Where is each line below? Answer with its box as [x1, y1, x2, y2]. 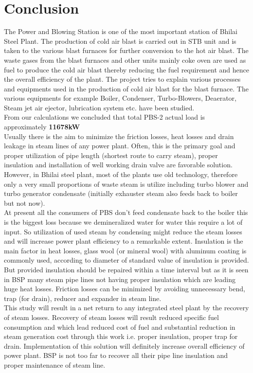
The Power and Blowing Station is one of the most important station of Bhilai [4, 26, 238, 36]
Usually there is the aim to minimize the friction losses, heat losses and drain [4, 131, 234, 141]
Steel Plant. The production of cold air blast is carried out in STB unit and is [4, 36, 236, 46]
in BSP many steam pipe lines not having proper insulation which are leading [4, 274, 235, 284]
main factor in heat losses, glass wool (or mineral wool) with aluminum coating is [4, 245, 247, 255]
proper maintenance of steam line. [4, 359, 106, 370]
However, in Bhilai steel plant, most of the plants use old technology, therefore [4, 169, 238, 179]
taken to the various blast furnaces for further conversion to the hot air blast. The [4, 45, 249, 55]
